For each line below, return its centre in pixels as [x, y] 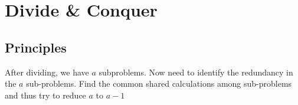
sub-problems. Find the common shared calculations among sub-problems [159, 83]
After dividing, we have [47, 72]
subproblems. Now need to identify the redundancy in [196, 72]
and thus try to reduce [45, 95]
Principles [36, 47]
